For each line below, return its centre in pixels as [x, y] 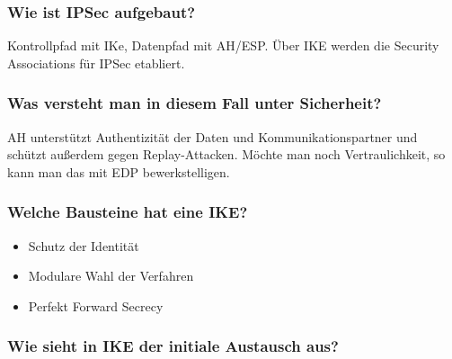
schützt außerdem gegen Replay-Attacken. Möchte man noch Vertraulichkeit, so [226, 154]
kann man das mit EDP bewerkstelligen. [119, 171]
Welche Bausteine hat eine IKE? [128, 212]
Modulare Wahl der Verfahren [111, 276]
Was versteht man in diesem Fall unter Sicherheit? [195, 103]
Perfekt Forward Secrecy [96, 305]
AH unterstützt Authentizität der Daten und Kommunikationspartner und [213, 136]
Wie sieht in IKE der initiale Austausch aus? [173, 346]
